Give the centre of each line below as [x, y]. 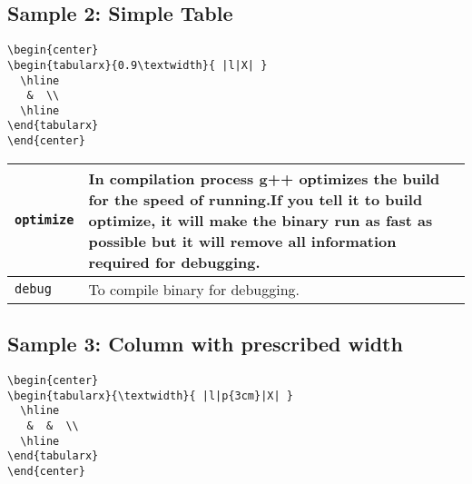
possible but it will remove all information [242, 241]
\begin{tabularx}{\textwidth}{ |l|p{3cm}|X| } [150, 395]
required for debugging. [174, 262]
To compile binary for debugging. [194, 289]
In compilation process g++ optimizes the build [264, 178]
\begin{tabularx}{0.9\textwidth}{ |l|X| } [138, 65]
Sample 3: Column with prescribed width [205, 344]
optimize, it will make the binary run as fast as [261, 220]
